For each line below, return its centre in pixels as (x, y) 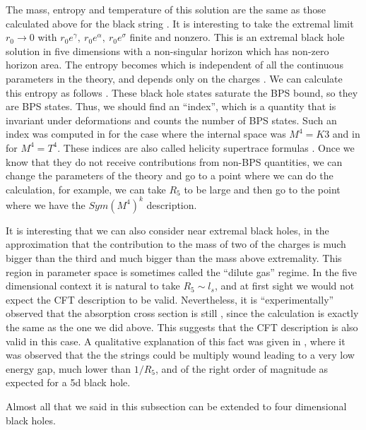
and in (346, 134)
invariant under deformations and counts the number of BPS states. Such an (171, 120)
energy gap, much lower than (69, 368)
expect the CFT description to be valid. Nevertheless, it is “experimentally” (170, 299)
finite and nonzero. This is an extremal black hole (237, 37)
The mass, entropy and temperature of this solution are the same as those (166, 9)
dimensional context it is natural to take (93, 286)
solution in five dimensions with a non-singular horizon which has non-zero (167, 50)
